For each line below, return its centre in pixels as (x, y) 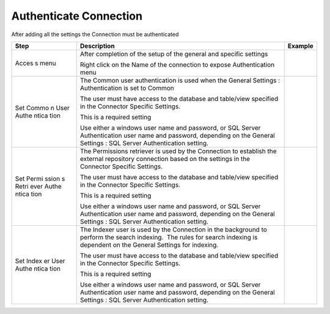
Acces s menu (35, 63)
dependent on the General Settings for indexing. (149, 245)
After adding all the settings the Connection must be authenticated (95, 34)
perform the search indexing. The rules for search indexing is (169, 237)
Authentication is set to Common (127, 88)
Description (97, 46)
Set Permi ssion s (40, 179)
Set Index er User (40, 261)
